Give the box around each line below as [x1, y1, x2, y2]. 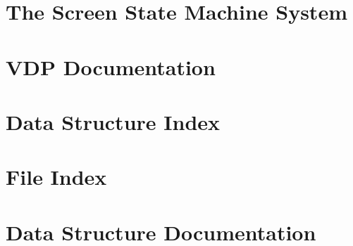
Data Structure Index [6, 107, 221, 136]
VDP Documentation [6, 52, 216, 81]
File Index [6, 162, 107, 191]
